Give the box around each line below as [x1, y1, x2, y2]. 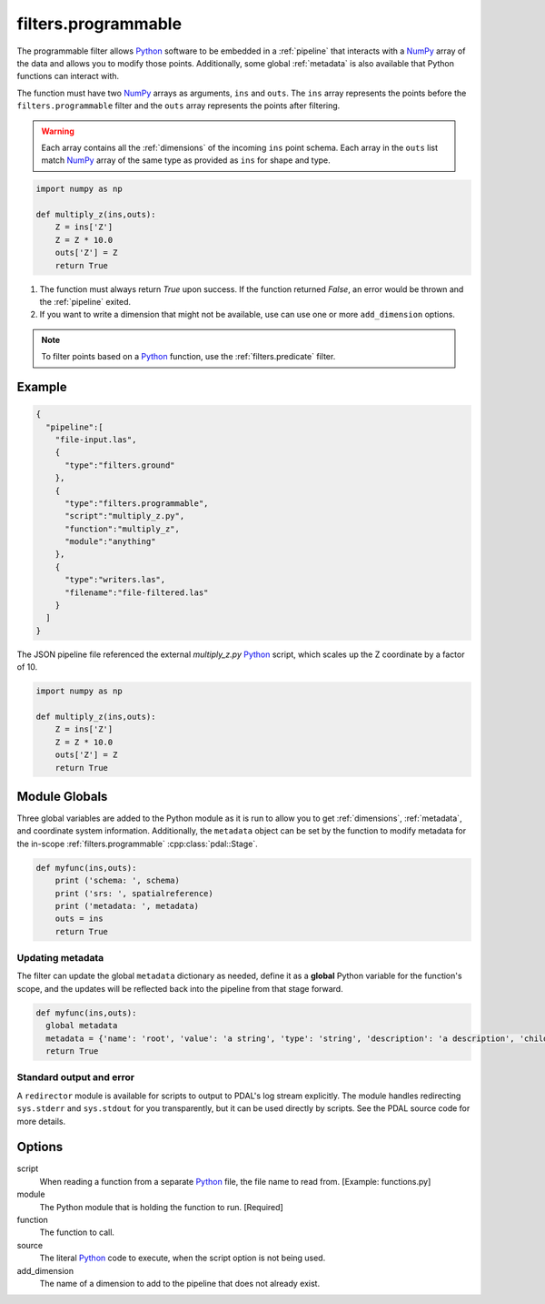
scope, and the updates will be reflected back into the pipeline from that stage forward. [16, 983, 344, 994]
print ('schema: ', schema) [54, 875, 181, 886]
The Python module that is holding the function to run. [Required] [39, 1201, 283, 1212]
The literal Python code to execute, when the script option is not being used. [39, 1252, 326, 1264]
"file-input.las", [54, 434, 137, 445]
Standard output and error [16, 1071, 135, 1084]
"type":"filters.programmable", [64, 498, 209, 509]
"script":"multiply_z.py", [64, 510, 185, 521]
